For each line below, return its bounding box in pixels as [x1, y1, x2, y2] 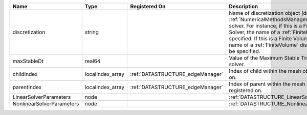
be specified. [229, 48, 260, 54]
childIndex [12, 71, 38, 77]
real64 [84, 57, 101, 65]
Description [229, 3, 258, 10]
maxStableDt [12, 57, 43, 65]
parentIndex [12, 84, 42, 91]
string [84, 28, 99, 36]
